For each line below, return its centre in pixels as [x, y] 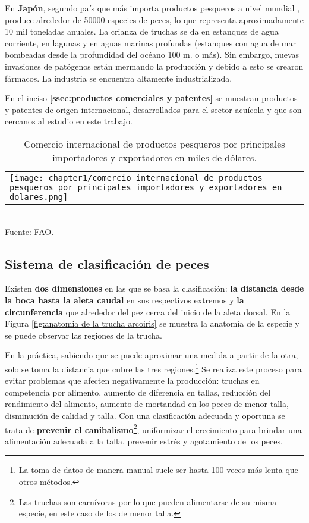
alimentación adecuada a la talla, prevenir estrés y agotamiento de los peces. [144, 441]
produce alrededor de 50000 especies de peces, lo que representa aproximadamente [154, 19]
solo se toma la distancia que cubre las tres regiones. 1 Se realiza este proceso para [153, 368]
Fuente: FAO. [29, 231]
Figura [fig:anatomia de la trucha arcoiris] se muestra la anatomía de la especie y [152, 323]
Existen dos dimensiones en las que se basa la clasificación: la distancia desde [154, 288]
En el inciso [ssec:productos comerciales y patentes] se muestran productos [151, 98]
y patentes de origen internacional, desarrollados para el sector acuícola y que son [153, 109]
